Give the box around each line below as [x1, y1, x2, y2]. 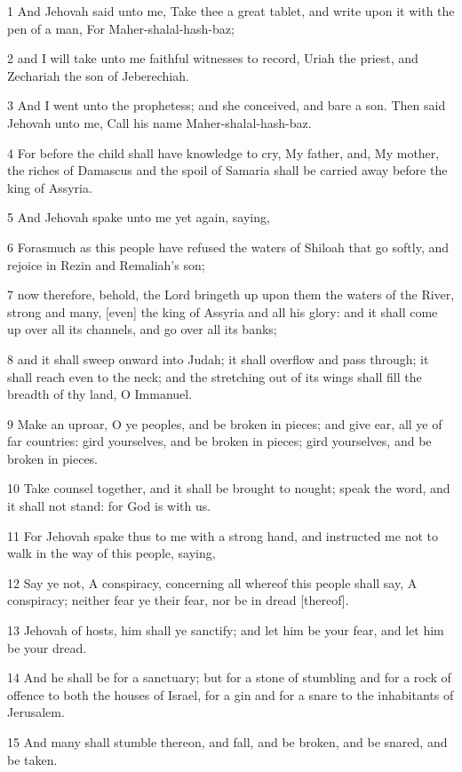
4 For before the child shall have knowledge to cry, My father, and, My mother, [7, 143, 440, 162]
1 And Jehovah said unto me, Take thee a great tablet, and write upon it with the [7, 2, 455, 20]
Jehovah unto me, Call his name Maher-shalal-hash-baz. [7, 113, 312, 131]
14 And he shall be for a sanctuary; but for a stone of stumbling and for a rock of [7, 668, 451, 687]
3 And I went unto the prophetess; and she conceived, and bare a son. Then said [7, 96, 446, 115]
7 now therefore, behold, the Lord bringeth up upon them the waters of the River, [7, 285, 455, 304]
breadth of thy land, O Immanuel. [7, 385, 193, 403]
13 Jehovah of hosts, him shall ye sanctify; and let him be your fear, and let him [7, 621, 444, 640]
